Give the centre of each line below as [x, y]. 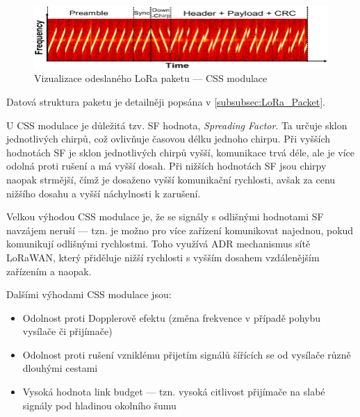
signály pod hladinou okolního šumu [99, 405]
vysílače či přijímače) [67, 331]
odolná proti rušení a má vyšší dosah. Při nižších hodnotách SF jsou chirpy [166, 166]
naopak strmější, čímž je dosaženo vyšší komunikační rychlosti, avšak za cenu [171, 179]
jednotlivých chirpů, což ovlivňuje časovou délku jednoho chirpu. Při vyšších [169, 139]
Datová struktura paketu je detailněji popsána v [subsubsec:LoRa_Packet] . [166, 101]
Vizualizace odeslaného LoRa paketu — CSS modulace [151, 78]
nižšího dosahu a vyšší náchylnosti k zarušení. [104, 193]
